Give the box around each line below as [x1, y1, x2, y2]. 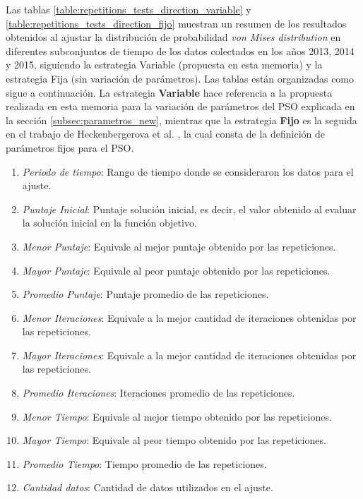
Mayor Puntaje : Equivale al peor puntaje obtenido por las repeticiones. [22, 263, 331, 277]
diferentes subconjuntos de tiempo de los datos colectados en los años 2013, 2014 [6, 43, 355, 58]
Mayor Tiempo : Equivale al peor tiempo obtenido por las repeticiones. [22, 433, 326, 447]
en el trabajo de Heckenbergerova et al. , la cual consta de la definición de [6, 126, 326, 141]
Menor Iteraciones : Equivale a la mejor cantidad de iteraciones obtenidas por [22, 310, 357, 325]
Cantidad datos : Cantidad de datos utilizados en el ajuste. [22, 480, 273, 495]
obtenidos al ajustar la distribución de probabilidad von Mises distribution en [6, 30, 341, 44]
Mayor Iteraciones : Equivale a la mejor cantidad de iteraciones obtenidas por [22, 347, 357, 362]
